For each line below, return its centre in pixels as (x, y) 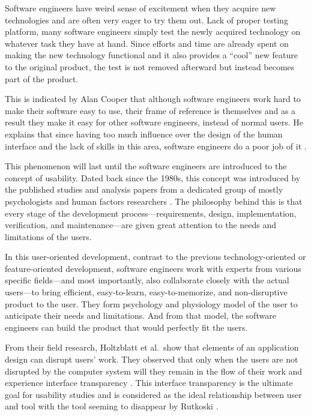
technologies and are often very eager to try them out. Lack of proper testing (146, 20)
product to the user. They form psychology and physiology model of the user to (151, 303)
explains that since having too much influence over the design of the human (144, 134)
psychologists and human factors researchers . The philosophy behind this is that (154, 201)
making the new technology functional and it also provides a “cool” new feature (151, 55)
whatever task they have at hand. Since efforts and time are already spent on (147, 43)
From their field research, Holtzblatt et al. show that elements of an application (152, 347)
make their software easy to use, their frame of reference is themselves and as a (150, 110)
